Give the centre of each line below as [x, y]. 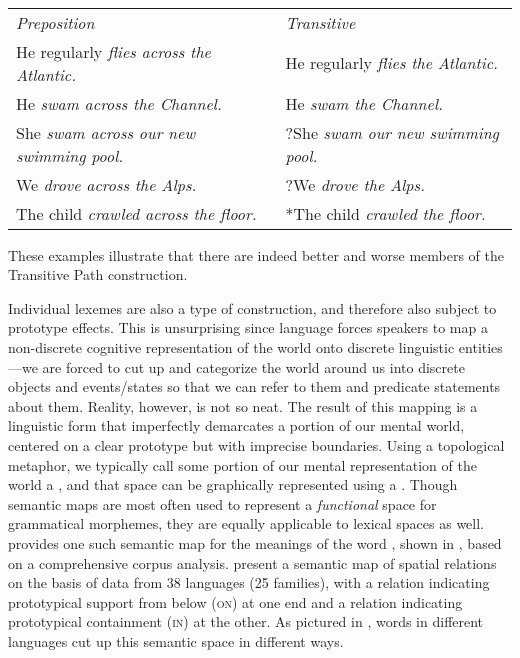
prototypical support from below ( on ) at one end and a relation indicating [235, 601]
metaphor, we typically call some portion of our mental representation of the [242, 464]
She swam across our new [106, 132]
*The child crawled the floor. [385, 213]
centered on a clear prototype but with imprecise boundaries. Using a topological [256, 444]
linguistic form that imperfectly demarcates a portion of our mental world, [236, 425]
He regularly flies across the [113, 51]
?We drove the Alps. [355, 184]
